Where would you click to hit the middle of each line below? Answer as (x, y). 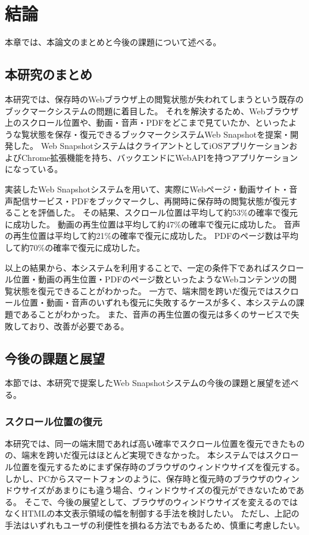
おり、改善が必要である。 (79, 326)
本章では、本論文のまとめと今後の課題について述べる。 (113, 42)
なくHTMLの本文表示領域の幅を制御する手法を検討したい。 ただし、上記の (152, 513)
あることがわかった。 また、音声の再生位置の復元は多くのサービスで (156, 314)
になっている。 (34, 169)
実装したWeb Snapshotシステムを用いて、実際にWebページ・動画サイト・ (147, 189)
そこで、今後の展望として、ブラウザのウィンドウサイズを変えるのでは (161, 501)
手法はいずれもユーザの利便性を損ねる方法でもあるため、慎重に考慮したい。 (155, 525)
